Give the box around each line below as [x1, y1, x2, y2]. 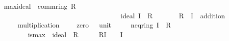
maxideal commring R [3, 1, 76, 11]
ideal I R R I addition [120, 10, 225, 20]
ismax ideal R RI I [27, 29, 123, 39]
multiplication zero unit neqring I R [17, 20, 171, 30]
